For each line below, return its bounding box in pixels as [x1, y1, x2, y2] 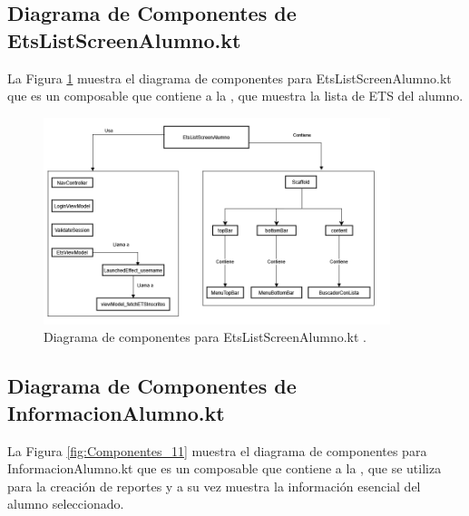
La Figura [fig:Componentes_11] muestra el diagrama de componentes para [7, 441, 427, 460]
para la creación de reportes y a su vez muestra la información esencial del [7, 476, 421, 495]
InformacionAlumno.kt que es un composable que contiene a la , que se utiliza [7, 459, 442, 478]
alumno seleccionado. [7, 494, 124, 513]
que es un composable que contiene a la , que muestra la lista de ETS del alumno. [7, 86, 464, 105]
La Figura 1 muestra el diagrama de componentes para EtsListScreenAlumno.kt [7, 68, 452, 87]
